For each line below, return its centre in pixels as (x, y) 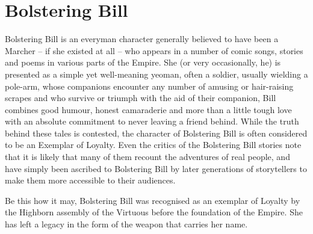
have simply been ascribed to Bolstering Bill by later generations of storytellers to (156, 168)
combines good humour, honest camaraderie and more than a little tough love (148, 109)
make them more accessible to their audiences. (90, 180)
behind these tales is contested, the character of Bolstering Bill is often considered (156, 133)
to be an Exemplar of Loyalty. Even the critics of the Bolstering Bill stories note (153, 145)
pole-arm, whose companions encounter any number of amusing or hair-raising (149, 86)
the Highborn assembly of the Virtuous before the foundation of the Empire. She (154, 212)
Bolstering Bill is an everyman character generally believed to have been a (142, 39)
